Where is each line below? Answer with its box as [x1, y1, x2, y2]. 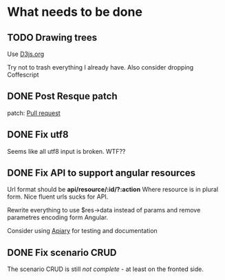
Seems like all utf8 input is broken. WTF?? [7, 147, 126, 155]
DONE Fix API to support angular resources [7, 167, 196, 179]
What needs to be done [7, 4, 143, 20]
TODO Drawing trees [7, 32, 98, 43]
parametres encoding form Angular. [7, 213, 109, 221]
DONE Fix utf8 [7, 129, 69, 141]
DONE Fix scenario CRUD [7, 246, 117, 259]
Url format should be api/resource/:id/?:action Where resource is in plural [7, 186, 219, 194]
